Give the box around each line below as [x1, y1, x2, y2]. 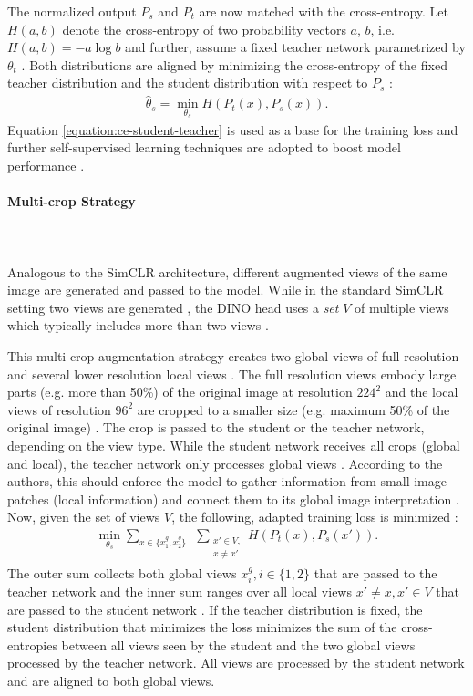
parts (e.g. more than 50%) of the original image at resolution [7, 382, 353, 401]
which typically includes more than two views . [7, 316, 269, 335]
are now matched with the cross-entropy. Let [199, 2, 449, 20]
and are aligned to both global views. [7, 670, 215, 690]
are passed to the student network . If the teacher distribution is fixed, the [7, 599, 423, 618]
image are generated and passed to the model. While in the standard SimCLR [7, 280, 444, 299]
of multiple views [354, 297, 449, 317]
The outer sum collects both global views [7, 563, 237, 582]
